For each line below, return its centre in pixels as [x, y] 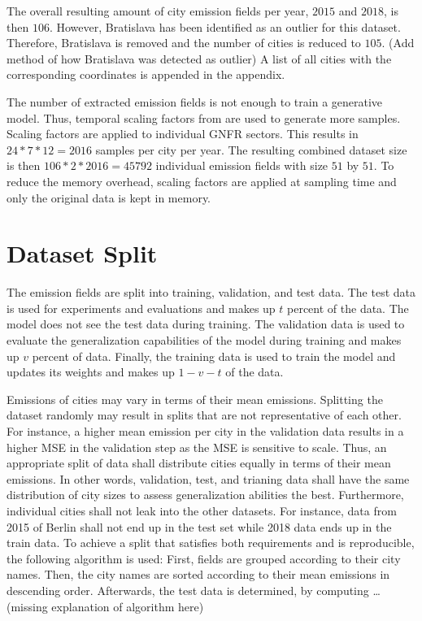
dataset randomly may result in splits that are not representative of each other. [204, 415]
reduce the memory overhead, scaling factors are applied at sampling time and [202, 181]
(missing [27, 606]
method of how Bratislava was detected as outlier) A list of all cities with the [199, 58]
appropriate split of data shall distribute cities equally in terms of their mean [199, 463]
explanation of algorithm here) [128, 606]
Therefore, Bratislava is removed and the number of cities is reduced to [184, 43]
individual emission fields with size [242, 165]
